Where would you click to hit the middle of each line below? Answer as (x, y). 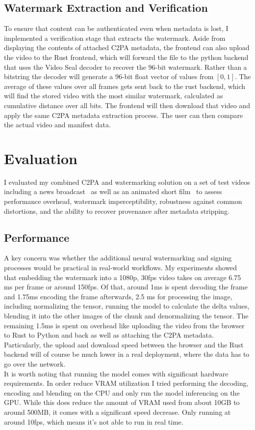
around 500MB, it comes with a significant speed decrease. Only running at (117, 412)
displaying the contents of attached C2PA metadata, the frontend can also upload (127, 47)
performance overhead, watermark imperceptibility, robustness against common (123, 201)
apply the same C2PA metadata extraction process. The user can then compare (124, 115)
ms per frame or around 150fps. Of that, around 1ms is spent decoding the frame (126, 287)
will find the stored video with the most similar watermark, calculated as (114, 96)
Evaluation (41, 158)
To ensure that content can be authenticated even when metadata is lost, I (116, 28)
